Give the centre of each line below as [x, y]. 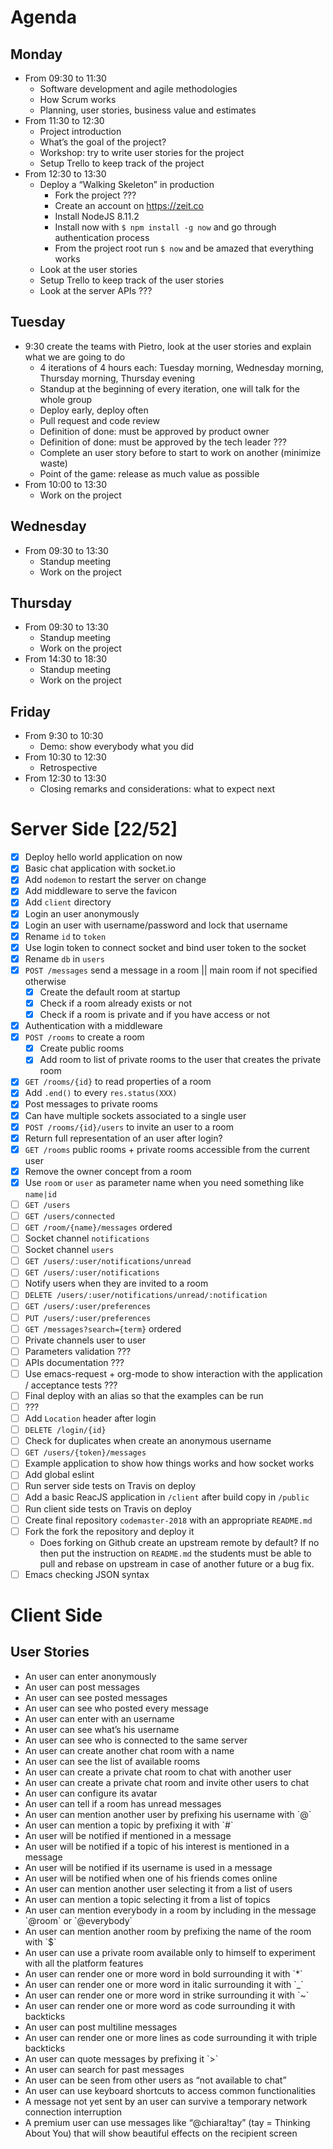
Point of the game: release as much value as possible [149, 473]
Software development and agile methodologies [138, 89]
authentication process [102, 237]
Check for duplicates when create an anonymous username [148, 1441]
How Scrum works [78, 99]
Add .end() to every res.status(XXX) [101, 1093]
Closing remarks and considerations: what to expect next [157, 789]
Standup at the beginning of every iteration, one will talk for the [169, 388]
